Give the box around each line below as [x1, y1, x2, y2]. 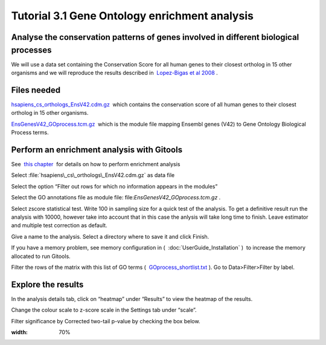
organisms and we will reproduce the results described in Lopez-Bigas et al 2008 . [11, 69, 219, 77]
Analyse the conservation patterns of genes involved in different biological [11, 32, 299, 42]
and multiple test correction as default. [11, 222, 108, 229]
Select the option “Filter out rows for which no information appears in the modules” [11, 182, 218, 190]
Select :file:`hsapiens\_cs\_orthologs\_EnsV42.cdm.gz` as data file [11, 172, 175, 179]
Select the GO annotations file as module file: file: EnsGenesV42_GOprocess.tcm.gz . [11, 194, 221, 201]
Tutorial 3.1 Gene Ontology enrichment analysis [11, 9, 254, 22]
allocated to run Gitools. [11, 253, 71, 260]
